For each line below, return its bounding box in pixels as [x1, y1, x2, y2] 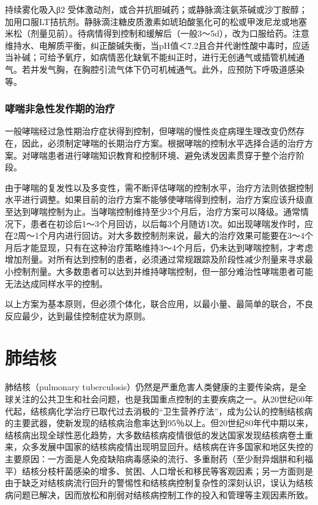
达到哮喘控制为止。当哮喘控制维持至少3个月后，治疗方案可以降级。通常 [13, 205, 300, 217]
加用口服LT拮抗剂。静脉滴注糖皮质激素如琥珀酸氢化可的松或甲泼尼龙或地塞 [5, 15, 307, 27]
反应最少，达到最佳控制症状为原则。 [5, 309, 150, 322]
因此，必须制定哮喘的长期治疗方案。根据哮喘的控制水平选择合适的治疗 [21, 136, 305, 149]
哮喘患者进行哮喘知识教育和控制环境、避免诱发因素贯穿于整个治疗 [30, 148, 296, 161]
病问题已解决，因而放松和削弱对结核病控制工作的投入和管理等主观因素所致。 [5, 488, 313, 501]
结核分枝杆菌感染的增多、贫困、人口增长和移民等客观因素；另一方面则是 [21, 464, 313, 477]
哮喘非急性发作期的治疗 [5, 101, 115, 116]
